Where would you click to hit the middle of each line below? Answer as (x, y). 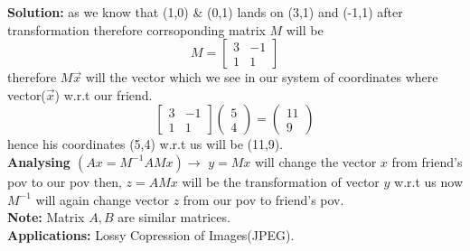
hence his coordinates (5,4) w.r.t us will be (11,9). (146, 144)
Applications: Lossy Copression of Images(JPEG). (151, 234)
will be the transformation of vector (281, 181)
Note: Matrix (46, 217)
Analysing (39, 161)
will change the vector (315, 161)
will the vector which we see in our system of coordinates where (262, 77)
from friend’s (427, 161)
